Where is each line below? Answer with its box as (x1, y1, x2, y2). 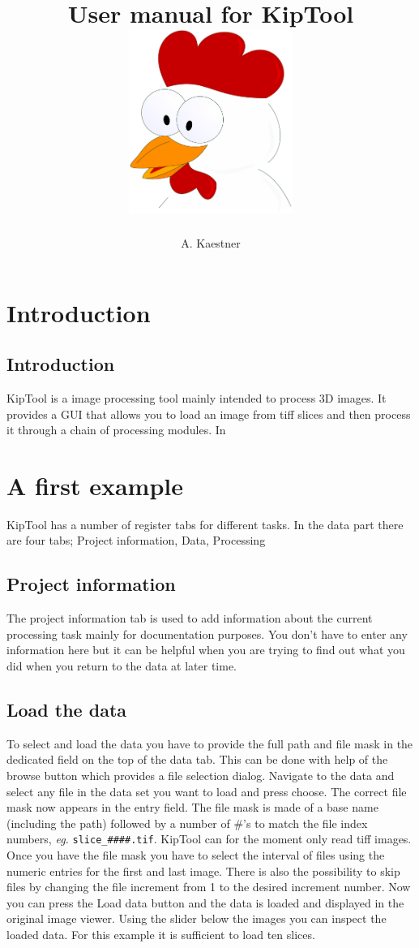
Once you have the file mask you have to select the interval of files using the (6, 847, 385, 864)
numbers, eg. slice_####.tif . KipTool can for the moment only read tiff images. (6, 830, 412, 847)
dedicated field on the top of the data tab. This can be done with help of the (6, 751, 388, 768)
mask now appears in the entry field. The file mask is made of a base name (6, 799, 378, 816)
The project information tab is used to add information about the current (6, 610, 373, 627)
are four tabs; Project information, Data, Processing (6, 532, 266, 549)
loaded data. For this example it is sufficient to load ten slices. (6, 925, 315, 942)
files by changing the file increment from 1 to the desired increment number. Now (6, 878, 411, 895)
